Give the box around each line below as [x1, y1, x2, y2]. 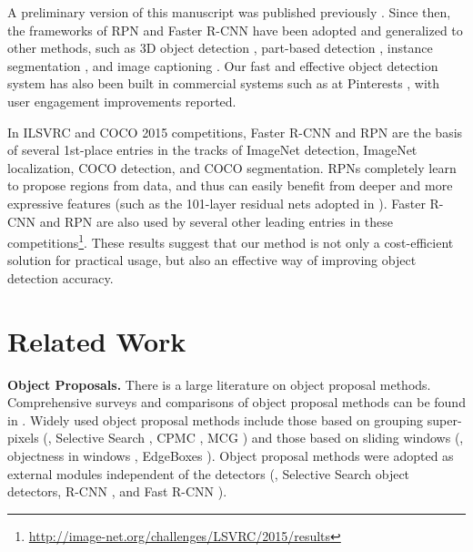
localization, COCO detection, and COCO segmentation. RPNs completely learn [7, 158, 457, 177]
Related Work [7, 322, 186, 359]
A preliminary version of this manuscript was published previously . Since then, [7, 3, 451, 21]
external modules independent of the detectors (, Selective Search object [7, 464, 410, 483]
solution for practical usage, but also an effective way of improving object [7, 250, 417, 270]
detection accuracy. [7, 268, 114, 287]
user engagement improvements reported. [7, 91, 236, 110]
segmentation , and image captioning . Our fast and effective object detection [7, 56, 438, 75]
